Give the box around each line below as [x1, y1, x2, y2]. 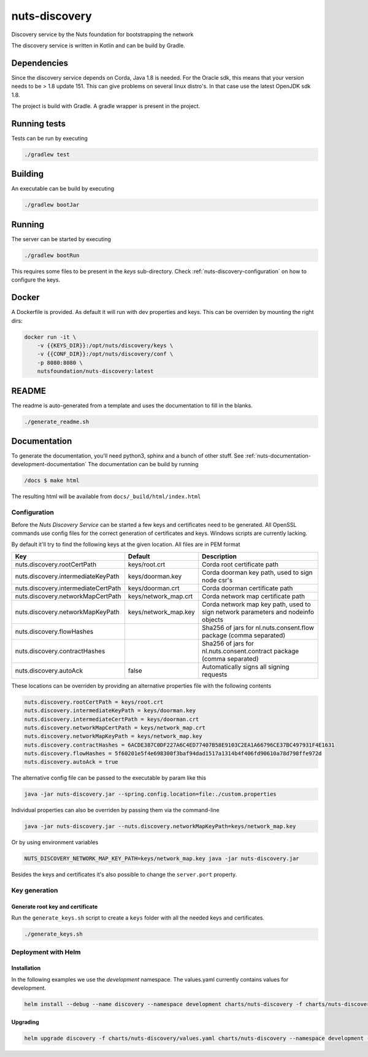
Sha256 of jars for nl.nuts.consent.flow [201, 623, 315, 632]
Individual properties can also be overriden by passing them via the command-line [11, 807, 220, 814]
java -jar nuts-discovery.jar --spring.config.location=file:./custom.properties [24, 791, 277, 798]
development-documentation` [11, 461, 87, 468]
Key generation [11, 886, 58, 895]
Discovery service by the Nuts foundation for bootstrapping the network [11, 31, 194, 38]
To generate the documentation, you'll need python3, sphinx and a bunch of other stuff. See [11, 452, 244, 459]
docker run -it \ [24, 333, 77, 340]
